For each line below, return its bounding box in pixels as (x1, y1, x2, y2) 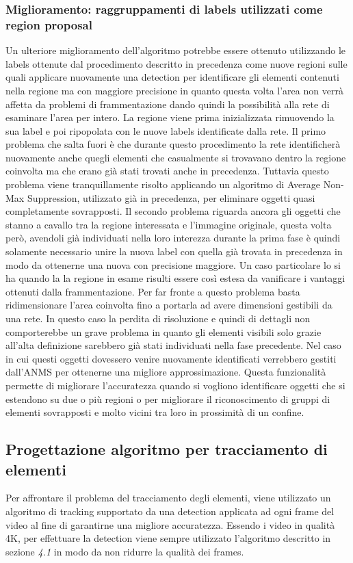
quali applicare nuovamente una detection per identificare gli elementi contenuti (5, 70, 339, 84)
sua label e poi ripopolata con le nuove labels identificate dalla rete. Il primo (5, 123, 326, 138)
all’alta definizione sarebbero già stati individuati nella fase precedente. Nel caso (5, 338, 341, 352)
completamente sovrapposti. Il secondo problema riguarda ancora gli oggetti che (5, 204, 341, 218)
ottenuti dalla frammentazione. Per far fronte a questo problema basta (5, 284, 300, 298)
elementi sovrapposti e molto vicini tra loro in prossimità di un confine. (5, 405, 304, 419)
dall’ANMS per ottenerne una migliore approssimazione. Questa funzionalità (5, 365, 326, 379)
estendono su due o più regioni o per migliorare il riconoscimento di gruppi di (5, 391, 330, 406)
